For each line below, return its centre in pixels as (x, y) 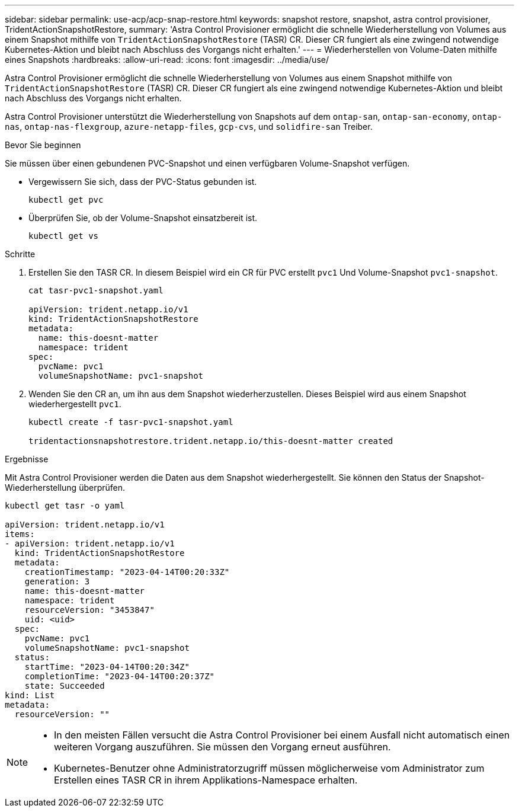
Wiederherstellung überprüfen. (65, 487)
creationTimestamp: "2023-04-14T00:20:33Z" (127, 572)
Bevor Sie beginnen (43, 145)
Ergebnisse (27, 459)
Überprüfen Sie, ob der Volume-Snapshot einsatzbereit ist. (143, 218)
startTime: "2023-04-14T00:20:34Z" (107, 667)
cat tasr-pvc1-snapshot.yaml (96, 290)
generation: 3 (57, 581)
